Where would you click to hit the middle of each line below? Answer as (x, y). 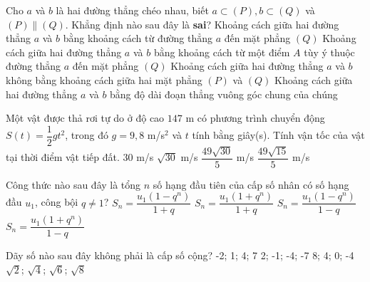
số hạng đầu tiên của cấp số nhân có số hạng (251, 184)
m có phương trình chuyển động (255, 118)
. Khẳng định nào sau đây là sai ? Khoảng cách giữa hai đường (202, 24)
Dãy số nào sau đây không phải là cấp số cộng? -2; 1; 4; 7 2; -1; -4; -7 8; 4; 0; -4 (180, 255)
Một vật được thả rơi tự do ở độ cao (85, 118)
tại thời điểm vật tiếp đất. (63, 157)
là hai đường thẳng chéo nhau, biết (132, 10)
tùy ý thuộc (329, 52)
